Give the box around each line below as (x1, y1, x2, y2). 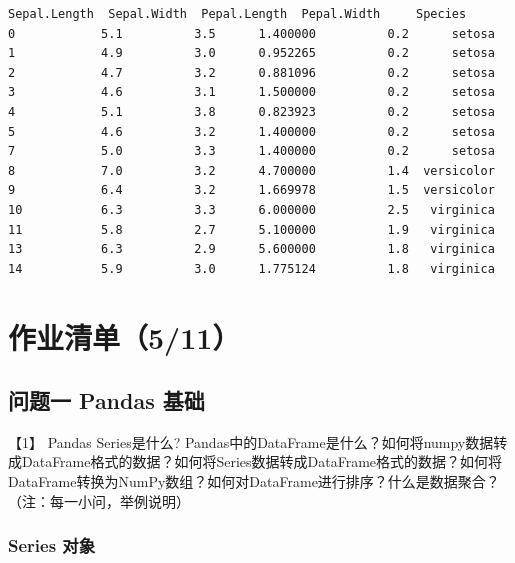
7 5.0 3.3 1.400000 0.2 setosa (8, 144, 495, 159)
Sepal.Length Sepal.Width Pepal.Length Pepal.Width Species (8, 7, 467, 21)
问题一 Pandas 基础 (8, 385, 205, 416)
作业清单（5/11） (8, 316, 241, 357)
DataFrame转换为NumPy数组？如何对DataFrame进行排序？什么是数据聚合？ (8, 471, 500, 492)
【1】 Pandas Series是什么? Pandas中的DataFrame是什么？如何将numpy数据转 (8, 431, 508, 452)
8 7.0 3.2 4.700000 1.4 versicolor (8, 163, 495, 178)
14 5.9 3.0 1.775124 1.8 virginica (8, 261, 495, 276)
